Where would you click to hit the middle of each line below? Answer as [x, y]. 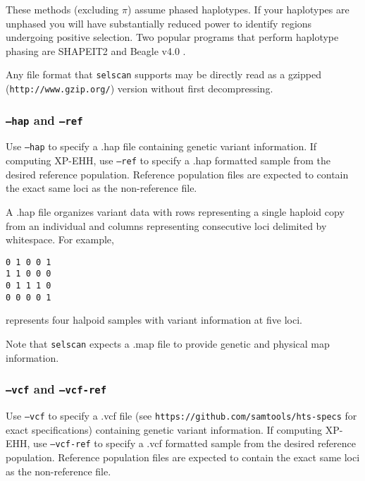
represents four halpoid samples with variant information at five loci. [154, 320]
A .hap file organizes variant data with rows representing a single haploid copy [175, 211]
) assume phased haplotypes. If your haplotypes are [239, 9]
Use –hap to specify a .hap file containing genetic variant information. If [161, 146]
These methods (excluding [62, 9]
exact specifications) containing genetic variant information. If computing [164, 429]
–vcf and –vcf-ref [56, 389]
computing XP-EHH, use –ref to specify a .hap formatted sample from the [168, 160]
